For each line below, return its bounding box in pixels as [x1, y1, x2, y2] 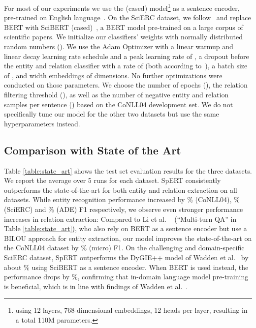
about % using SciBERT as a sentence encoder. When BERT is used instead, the [4, 262, 249, 272]
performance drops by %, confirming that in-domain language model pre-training [4, 271, 249, 282]
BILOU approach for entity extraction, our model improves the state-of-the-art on [4, 233, 252, 243]
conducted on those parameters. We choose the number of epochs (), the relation [4, 80, 248, 90]
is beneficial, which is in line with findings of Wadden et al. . [4, 281, 188, 291]
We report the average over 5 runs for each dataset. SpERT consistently [4, 175, 221, 185]
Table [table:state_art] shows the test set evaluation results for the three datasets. [4, 165, 252, 176]
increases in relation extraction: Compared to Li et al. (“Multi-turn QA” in [4, 213, 237, 224]
